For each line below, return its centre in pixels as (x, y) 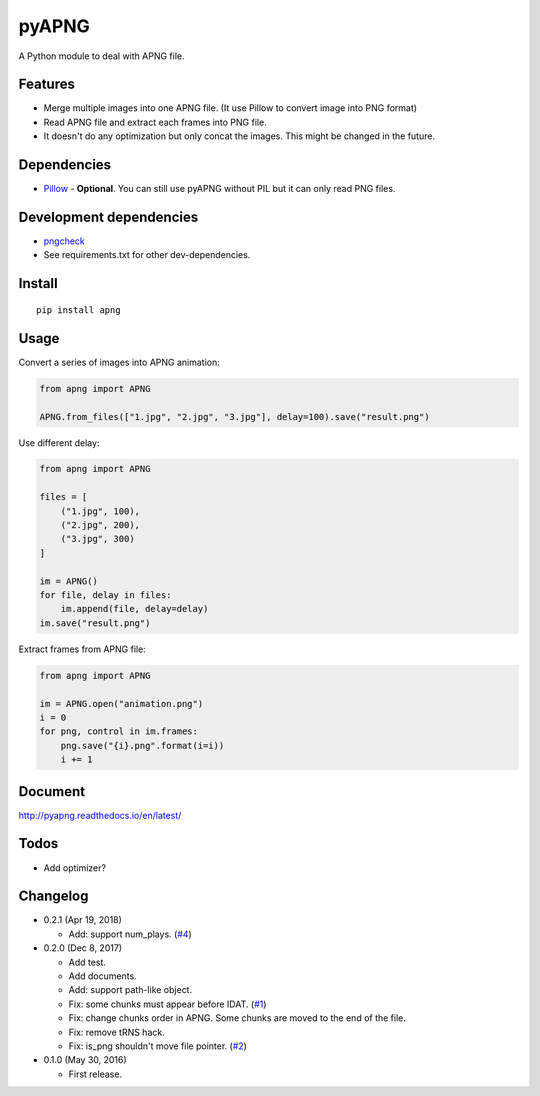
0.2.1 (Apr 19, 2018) (82, 920)
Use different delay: (59, 442)
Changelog (53, 896)
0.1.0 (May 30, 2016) (85, 1060)
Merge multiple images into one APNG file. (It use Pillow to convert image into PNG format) (230, 108)
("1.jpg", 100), (100, 511)
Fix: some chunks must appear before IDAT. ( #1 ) (167, 1004)
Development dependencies (108, 216)
